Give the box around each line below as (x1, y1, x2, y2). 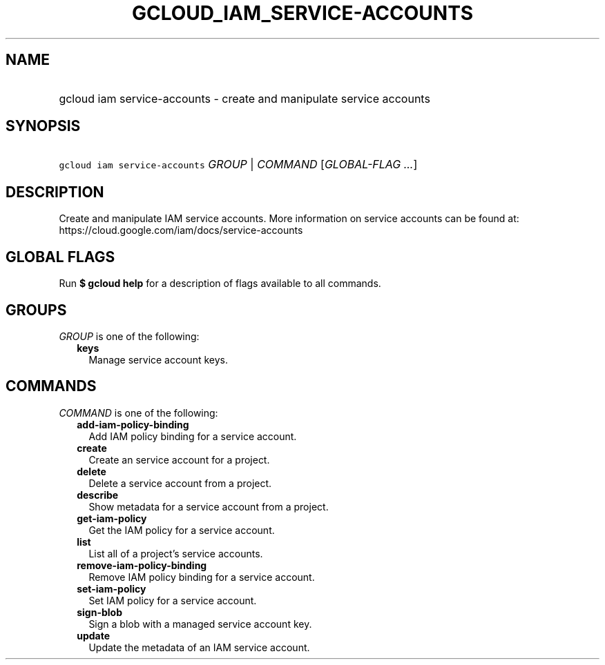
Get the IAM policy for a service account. (88, 524, 275, 536)
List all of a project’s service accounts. (88, 547, 263, 559)
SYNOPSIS (6, 117, 81, 135)
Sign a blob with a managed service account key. (88, 617, 312, 630)
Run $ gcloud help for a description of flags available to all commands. (59, 277, 381, 290)
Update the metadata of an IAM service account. (88, 641, 310, 653)
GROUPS (6, 301, 67, 319)
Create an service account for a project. (88, 453, 270, 466)
